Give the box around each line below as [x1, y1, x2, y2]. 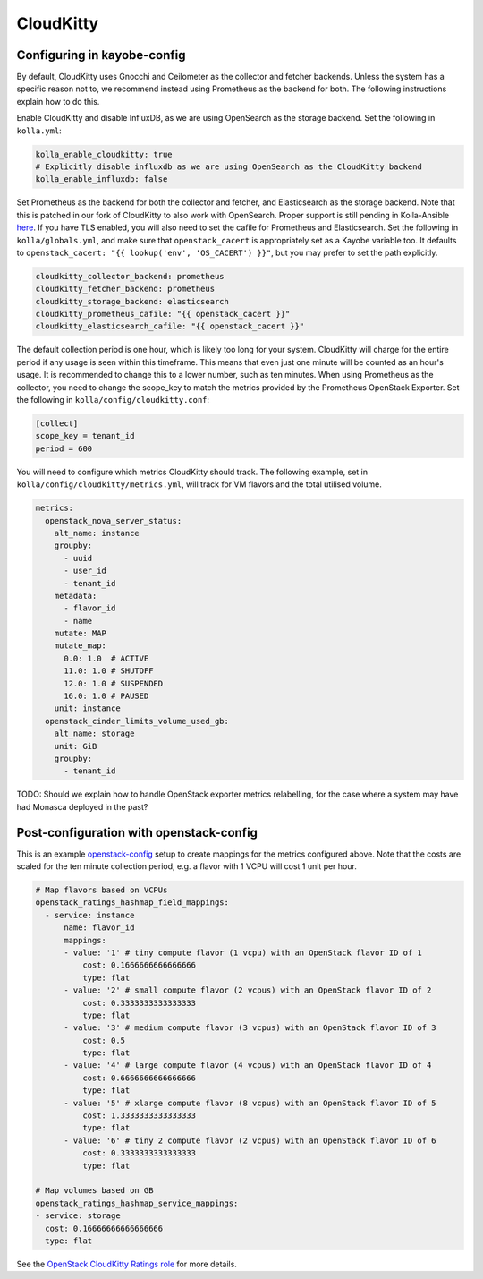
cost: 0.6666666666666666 [81, 1072, 197, 1083]
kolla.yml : [16, 125, 62, 136]
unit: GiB [54, 741, 97, 751]
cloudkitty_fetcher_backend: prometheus [35, 284, 215, 294]
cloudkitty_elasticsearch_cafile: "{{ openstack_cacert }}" [35, 321, 305, 331]
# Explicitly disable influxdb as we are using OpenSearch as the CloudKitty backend [35, 162, 422, 172]
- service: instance [45, 909, 135, 920]
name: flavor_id [64, 923, 135, 933]
